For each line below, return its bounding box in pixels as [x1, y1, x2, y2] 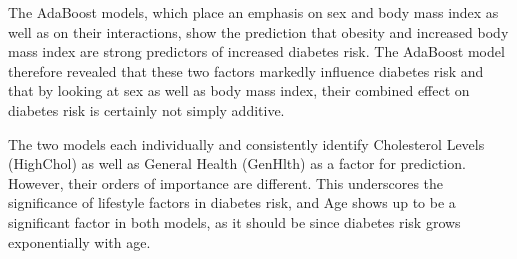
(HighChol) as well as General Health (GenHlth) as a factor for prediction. [8, 153, 466, 174]
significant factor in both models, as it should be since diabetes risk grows [8, 211, 461, 232]
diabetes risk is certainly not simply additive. [8, 99, 285, 120]
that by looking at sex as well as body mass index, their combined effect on [8, 80, 470, 101]
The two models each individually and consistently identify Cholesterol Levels [8, 133, 485, 154]
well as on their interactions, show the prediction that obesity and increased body [8, 21, 509, 42]
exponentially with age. [8, 231, 151, 252]
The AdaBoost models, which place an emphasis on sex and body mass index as [8, 2, 499, 22]
